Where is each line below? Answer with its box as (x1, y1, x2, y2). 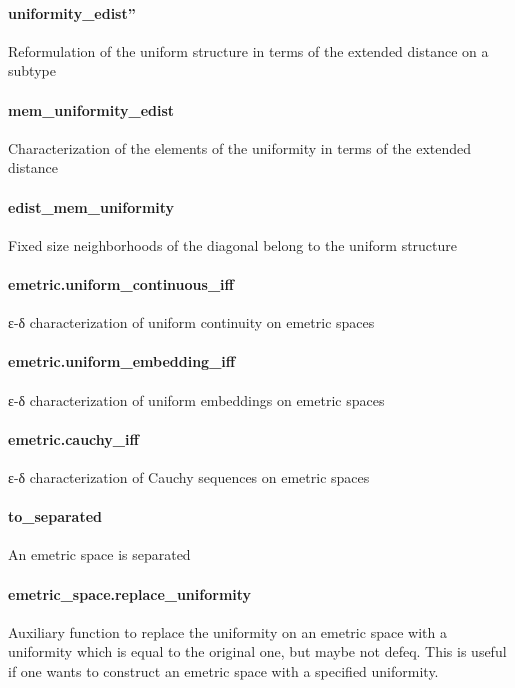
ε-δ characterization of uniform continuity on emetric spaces (8, 312, 375, 333)
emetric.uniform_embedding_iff (8, 351, 236, 372)
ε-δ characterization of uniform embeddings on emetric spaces (8, 389, 385, 410)
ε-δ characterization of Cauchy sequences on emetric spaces (8, 466, 370, 487)
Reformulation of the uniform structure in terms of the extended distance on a (8, 40, 489, 61)
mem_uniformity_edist (8, 99, 175, 120)
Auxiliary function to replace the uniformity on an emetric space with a (8, 621, 447, 642)
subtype (8, 60, 56, 81)
